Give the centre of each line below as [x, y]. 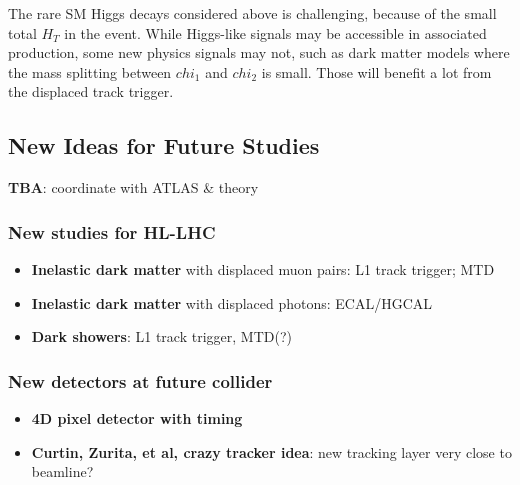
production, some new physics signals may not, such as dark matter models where [259, 52]
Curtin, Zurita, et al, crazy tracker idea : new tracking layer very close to [271, 451]
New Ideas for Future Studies [164, 145]
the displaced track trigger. [91, 91]
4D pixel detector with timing [137, 417]
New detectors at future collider [140, 380]
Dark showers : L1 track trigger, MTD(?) [161, 336]
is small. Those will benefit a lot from [376, 71]
